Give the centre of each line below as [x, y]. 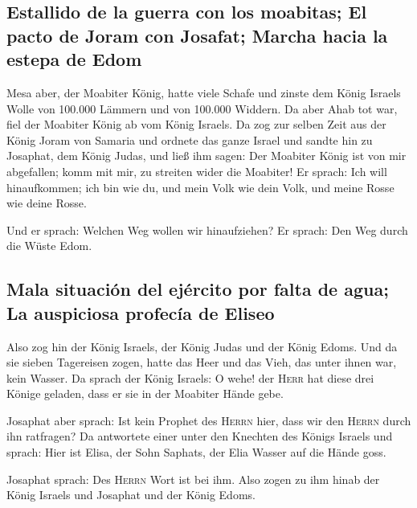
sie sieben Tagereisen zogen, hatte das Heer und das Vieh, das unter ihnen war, [202, 362]
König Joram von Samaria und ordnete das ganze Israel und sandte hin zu [190, 139]
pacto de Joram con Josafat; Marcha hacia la [197, 35]
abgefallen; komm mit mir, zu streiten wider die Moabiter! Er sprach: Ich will [197, 171]
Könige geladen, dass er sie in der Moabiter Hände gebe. [145, 393]
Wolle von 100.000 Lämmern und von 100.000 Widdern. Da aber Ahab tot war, [202, 108]
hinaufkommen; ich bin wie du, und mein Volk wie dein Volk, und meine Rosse [200, 187]
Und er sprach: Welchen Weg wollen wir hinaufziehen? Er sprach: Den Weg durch [207, 229]
